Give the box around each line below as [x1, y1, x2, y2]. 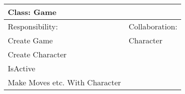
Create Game [8, 35, 53, 46]
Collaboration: [129, 21, 178, 32]
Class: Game [8, 6, 57, 17]
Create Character [8, 49, 67, 60]
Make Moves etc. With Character [8, 77, 121, 88]
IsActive [8, 63, 35, 74]
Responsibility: [8, 21, 58, 32]
